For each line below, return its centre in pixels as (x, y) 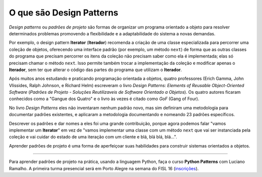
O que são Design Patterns (64, 13)
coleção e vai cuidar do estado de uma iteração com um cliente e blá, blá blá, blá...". (93, 137)
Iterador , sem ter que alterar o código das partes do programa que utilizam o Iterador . (95, 70)
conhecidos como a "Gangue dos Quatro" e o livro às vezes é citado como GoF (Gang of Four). (104, 99)
